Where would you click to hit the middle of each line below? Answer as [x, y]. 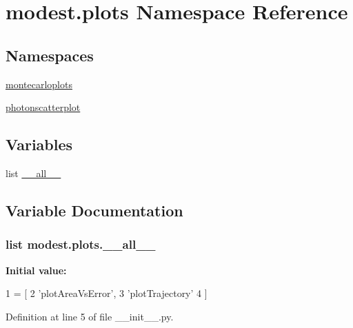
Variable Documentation [94, 210]
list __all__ [33, 173]
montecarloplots [39, 84]
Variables [39, 144]
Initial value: [36, 270]
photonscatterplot [43, 107]
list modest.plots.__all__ [81, 244]
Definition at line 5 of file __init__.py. [90, 316]
